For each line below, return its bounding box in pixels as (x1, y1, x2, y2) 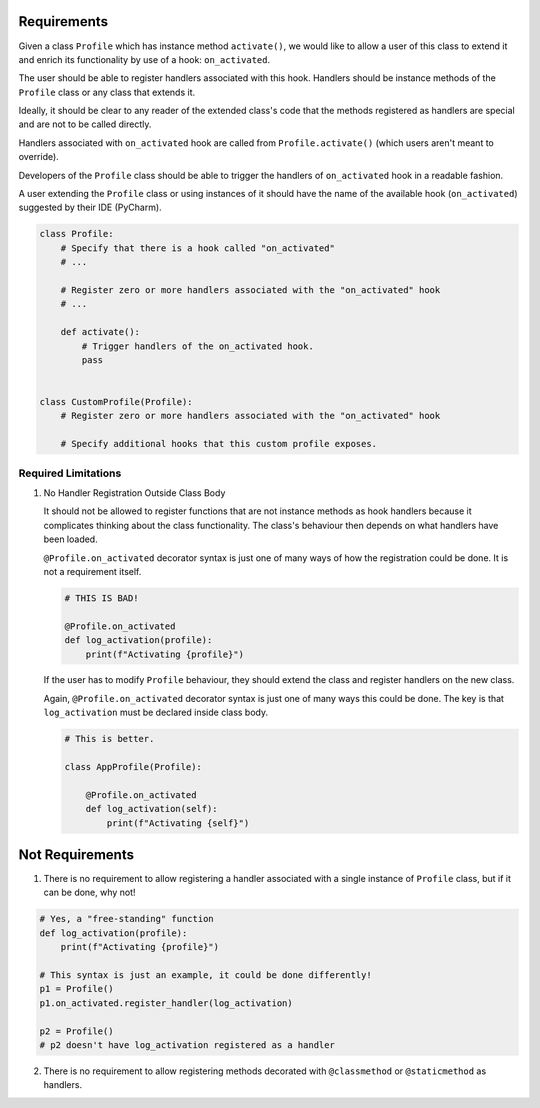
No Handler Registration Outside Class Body (43, 487, 226, 499)
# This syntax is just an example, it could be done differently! (39, 970, 372, 981)
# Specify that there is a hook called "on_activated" (60, 242, 335, 254)
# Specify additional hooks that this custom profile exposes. (60, 438, 378, 450)
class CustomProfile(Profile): (39, 396, 194, 408)
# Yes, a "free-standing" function (39, 913, 214, 925)
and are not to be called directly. (18, 118, 152, 130)
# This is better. (64, 733, 155, 745)
